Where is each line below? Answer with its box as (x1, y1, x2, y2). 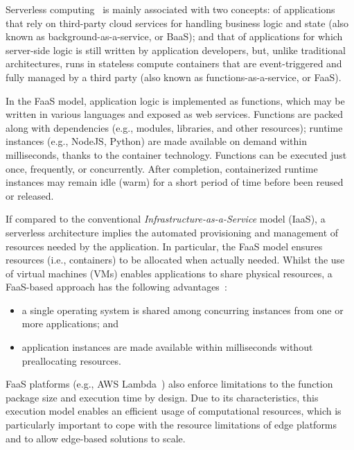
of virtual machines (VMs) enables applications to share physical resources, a (6, 266, 333, 280)
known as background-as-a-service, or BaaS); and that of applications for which (6, 29, 343, 44)
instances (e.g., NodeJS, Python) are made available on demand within (6, 134, 307, 148)
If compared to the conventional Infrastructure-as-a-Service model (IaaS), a (6, 211, 326, 226)
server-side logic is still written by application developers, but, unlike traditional (6, 42, 346, 57)
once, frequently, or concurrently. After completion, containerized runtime (6, 161, 318, 175)
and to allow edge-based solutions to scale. (6, 431, 186, 445)
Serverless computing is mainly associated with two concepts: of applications (6, 2, 335, 16)
